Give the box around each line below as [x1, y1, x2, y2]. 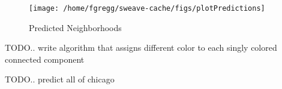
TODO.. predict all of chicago [5, 73, 115, 85]
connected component [5, 53, 85, 65]
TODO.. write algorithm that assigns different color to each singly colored [5, 41, 277, 54]
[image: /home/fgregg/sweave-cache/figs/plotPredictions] [29, 4, 265, 13]
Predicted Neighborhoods [29, 21, 122, 33]
